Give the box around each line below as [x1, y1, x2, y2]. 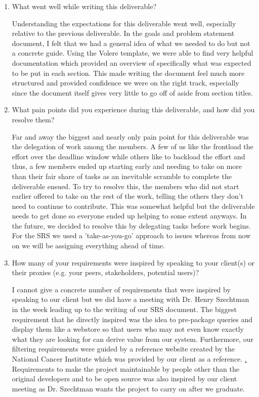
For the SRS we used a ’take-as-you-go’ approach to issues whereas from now [12, 230, 251, 241]
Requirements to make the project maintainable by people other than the [12, 363, 239, 374]
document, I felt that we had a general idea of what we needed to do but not [12, 37, 250, 48]
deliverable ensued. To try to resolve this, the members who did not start [12, 181, 239, 191]
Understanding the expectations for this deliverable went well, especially [12, 18, 236, 28]
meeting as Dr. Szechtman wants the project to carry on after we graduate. [12, 383, 245, 393]
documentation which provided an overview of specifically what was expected [12, 57, 251, 68]
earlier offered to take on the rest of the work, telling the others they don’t [12, 191, 244, 201]
